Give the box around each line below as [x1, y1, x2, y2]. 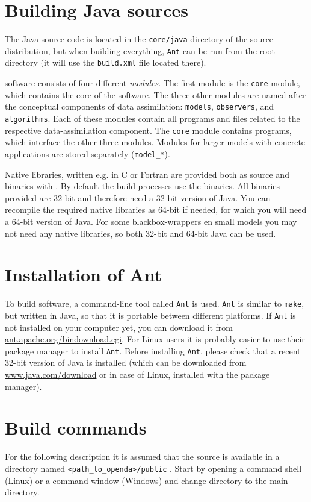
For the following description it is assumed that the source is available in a [5, 450, 280, 463]
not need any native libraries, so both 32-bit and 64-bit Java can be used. [5, 227, 276, 239]
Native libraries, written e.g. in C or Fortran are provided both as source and [5, 168, 289, 180]
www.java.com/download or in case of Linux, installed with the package [5, 368, 270, 380]
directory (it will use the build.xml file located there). [5, 56, 206, 69]
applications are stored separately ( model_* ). [5, 147, 170, 160]
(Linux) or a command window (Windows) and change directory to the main [5, 474, 288, 486]
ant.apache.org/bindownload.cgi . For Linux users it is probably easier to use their [5, 333, 305, 345]
